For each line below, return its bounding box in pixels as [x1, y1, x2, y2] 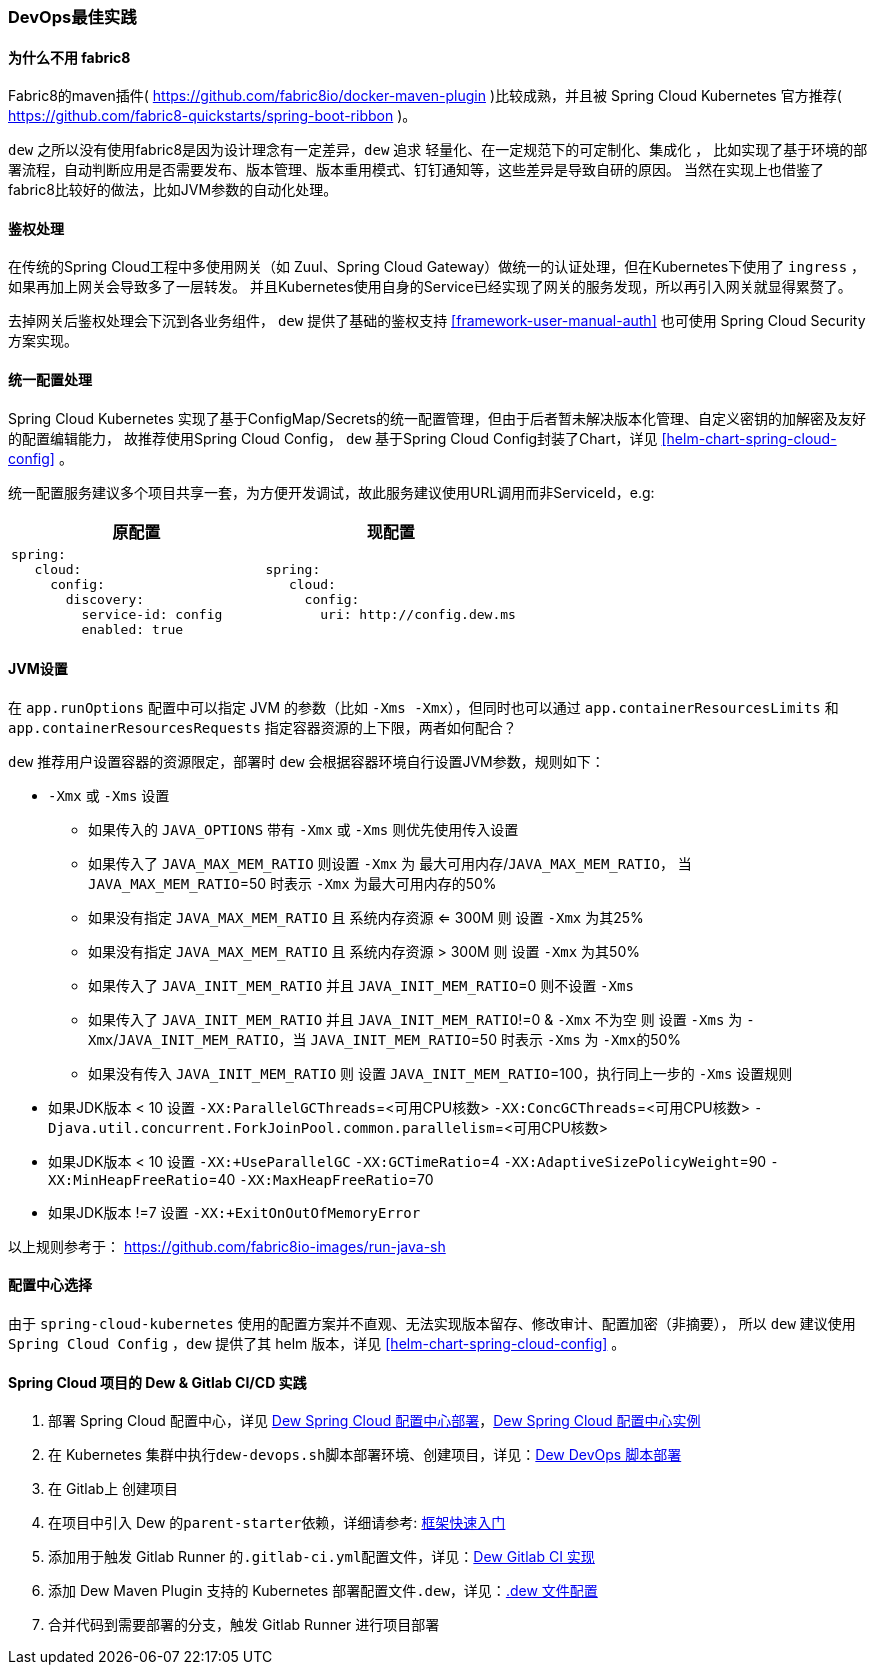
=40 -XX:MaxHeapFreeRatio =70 [208, 1170, 434, 1188]
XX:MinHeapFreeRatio [48, 1171, 209, 1188]
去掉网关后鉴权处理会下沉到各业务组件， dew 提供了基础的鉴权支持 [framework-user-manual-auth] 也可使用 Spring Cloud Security [8, 312, 866, 330]
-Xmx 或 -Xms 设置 [48, 786, 170, 804]
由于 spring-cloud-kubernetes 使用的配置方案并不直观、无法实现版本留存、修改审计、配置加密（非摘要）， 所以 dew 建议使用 [8, 1315, 856, 1333]
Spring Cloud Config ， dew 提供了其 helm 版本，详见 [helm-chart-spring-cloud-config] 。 [8, 1335, 626, 1353]
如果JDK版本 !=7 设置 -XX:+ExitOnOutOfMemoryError [48, 1203, 421, 1221]
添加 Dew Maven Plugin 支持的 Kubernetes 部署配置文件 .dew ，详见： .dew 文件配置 [48, 1582, 598, 1600]
